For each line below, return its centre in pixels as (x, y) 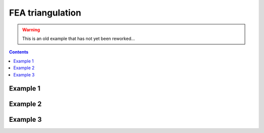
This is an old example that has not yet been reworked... (79, 38)
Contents (19, 52)
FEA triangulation (45, 13)
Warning (31, 30)
